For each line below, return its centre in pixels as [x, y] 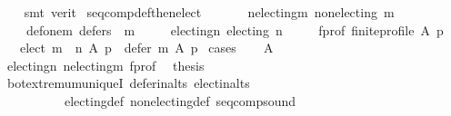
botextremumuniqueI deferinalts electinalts [128, 83]
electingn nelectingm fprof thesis [105, 65]
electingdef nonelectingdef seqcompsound [180, 100]
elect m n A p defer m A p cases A [146, 48]
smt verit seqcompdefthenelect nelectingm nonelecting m [209, 12]
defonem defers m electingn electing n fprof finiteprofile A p [235, 29]
